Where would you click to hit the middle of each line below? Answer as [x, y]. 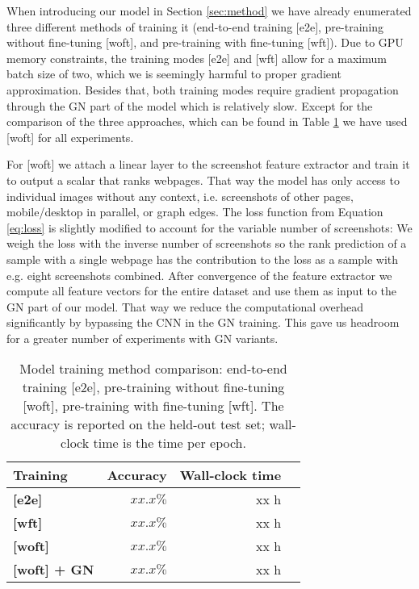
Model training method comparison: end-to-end [153, 369]
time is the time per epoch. [170, 443]
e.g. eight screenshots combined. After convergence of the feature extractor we [199, 275]
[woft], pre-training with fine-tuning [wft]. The [153, 406]
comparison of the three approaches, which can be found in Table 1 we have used [207, 121]
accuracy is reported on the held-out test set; [138, 424]
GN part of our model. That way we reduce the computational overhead [185, 306]
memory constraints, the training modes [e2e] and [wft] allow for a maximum [197, 58]
